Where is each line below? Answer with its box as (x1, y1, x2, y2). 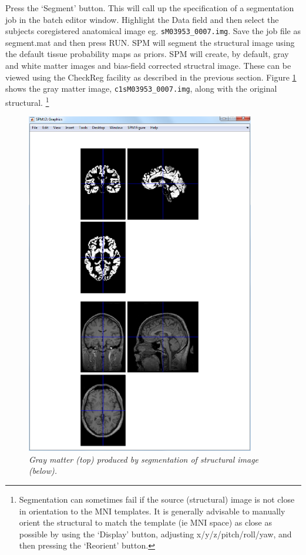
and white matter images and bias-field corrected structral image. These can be (5, 59, 291, 72)
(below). (29, 464, 57, 477)
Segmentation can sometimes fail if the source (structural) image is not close (19, 493, 295, 506)
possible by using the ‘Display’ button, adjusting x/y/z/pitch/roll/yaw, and (19, 527, 292, 540)
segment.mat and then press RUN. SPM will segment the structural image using (5, 36, 295, 48)
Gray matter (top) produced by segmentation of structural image (29, 453, 259, 465)
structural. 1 (5, 94, 49, 108)
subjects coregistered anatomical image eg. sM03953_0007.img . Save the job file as (5, 25, 301, 37)
